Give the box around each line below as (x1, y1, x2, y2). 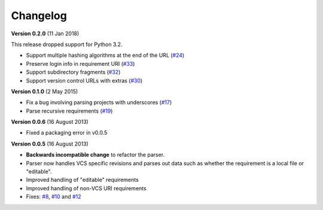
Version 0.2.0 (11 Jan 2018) (11, 30, 80, 37)
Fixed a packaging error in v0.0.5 (26, 129, 108, 136)
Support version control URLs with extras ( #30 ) (26, 77, 143, 84)
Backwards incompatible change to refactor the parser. (26, 151, 165, 159)
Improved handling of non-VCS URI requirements (26, 184, 147, 191)
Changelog (11, 9, 67, 22)
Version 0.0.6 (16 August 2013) (11, 118, 89, 126)
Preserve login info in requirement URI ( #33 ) (26, 60, 135, 67)
